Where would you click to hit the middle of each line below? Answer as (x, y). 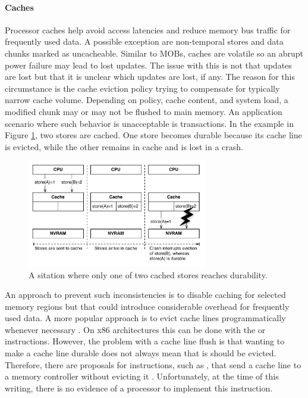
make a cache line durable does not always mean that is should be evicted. (141, 353)
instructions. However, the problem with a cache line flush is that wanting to (145, 341)
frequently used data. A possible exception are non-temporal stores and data (144, 41)
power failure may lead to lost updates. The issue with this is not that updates (148, 65)
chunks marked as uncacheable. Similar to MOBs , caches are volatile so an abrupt (154, 53)
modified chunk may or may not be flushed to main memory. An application (144, 111)
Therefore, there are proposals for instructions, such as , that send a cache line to (153, 364)
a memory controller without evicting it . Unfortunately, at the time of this (142, 376)
